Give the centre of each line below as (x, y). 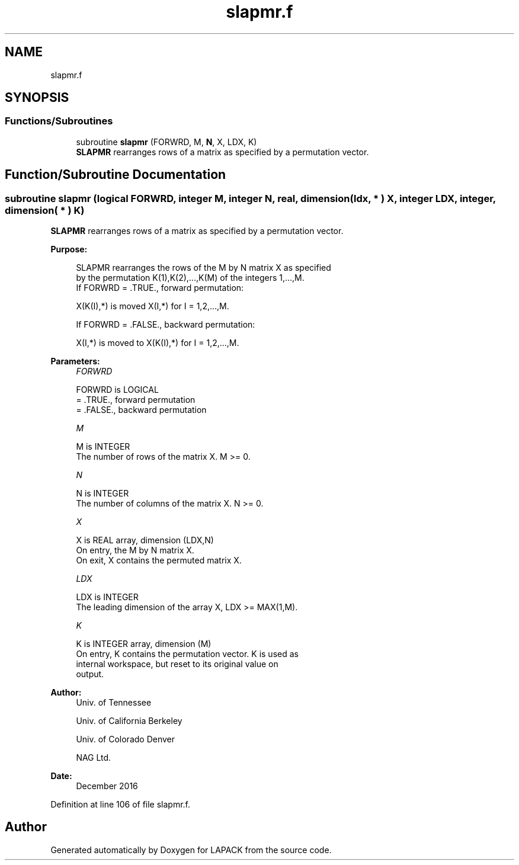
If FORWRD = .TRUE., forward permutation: (160, 288)
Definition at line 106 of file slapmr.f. (121, 805)
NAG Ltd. (94, 758)
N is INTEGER (102, 494)
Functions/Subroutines (59, 121)
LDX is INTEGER (107, 597)
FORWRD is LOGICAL (117, 390)
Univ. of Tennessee (114, 703)
